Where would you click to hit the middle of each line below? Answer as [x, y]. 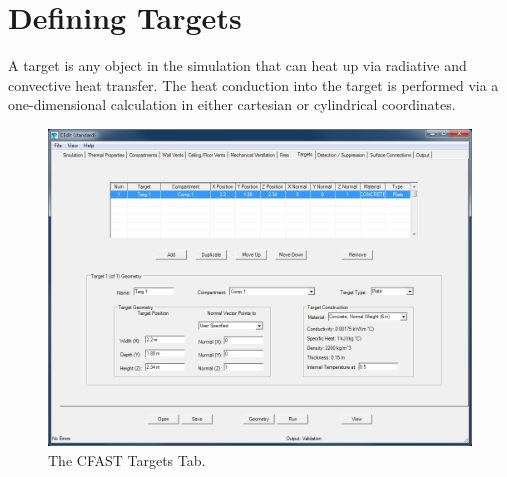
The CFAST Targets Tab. [127, 460]
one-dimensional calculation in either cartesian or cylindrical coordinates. [232, 104]
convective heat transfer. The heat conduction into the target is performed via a [253, 84]
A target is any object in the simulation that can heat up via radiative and [237, 65]
